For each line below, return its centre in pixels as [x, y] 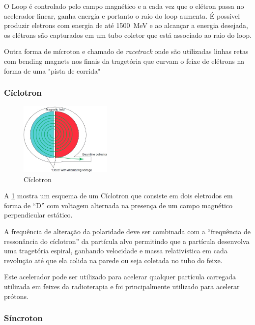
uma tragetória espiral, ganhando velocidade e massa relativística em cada [116, 251]
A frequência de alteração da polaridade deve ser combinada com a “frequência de [127, 231]
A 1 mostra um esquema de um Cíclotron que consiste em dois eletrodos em [118, 196]
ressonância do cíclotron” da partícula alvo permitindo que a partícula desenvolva [127, 241]
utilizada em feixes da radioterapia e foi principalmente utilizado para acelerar [122, 286]
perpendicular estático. [38, 215]
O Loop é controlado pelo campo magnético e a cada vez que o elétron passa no [124, 6]
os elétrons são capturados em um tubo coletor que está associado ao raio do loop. [128, 35]
